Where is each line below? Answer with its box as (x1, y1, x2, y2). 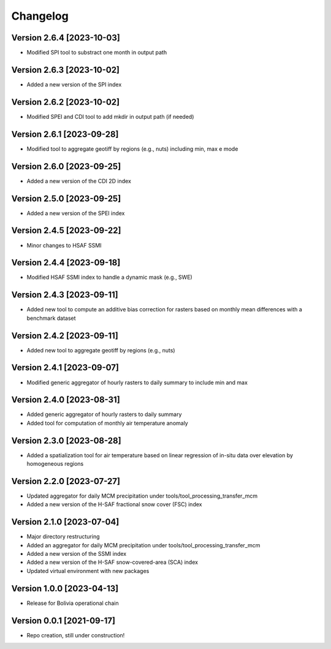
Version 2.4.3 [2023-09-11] (11, 290, 119, 300)
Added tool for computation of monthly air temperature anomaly (26, 419, 188, 427)
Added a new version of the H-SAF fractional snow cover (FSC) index (26, 501, 202, 508)
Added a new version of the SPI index (26, 80, 122, 88)
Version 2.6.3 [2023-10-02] (11, 64, 120, 75)
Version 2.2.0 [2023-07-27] (11, 476, 121, 487)
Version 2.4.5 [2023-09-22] (11, 226, 121, 236)
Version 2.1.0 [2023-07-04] (11, 517, 120, 527)
